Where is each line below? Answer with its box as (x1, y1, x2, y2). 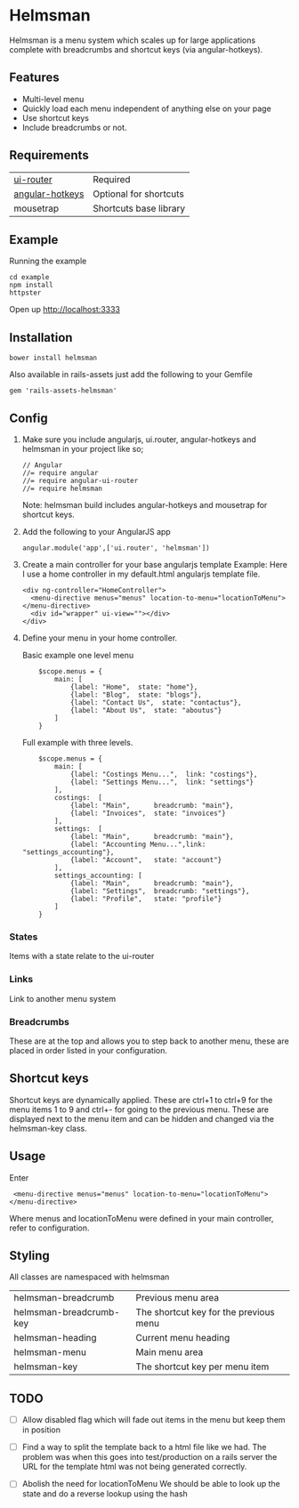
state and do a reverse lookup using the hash (21, 1488, 189, 1499)
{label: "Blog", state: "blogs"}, (69, 690, 202, 699)
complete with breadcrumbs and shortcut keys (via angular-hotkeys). (9, 44, 263, 54)
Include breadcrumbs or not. (21, 122, 127, 133)
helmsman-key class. (9, 1123, 87, 1133)
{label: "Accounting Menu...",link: (69, 840, 206, 849)
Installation (9, 330, 73, 345)
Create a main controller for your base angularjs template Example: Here (21, 560, 287, 569)
